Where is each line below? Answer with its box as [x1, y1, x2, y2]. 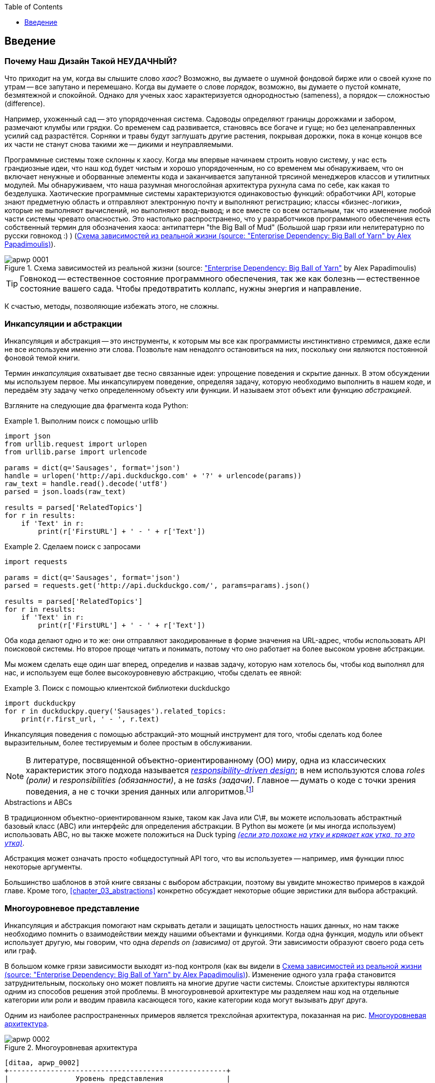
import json [4, 432, 51, 440]
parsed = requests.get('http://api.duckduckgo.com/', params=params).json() [4, 581, 310, 589]
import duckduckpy [4, 699, 76, 707]
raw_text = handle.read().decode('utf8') [4, 479, 168, 488]
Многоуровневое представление [4, 903, 140, 913]
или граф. [4, 946, 37, 955]
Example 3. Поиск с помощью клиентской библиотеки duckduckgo [4, 683, 230, 692]
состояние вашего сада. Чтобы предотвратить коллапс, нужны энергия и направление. [20, 284, 362, 294]
